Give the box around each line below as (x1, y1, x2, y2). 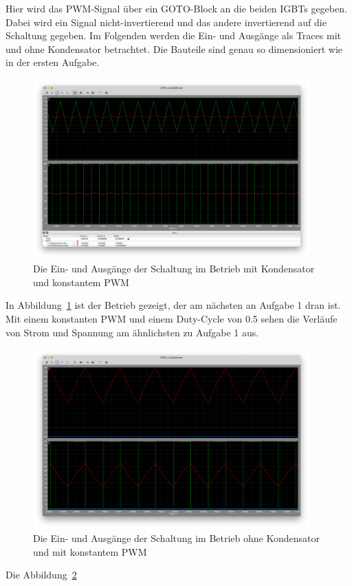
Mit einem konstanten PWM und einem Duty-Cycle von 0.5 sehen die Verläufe (5, 311, 338, 325)
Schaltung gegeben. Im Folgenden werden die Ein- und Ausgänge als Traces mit (5, 28, 341, 43)
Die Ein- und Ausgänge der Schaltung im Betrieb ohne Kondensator (33, 531, 320, 545)
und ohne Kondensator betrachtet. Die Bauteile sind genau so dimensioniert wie (5, 41, 343, 56)
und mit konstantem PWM (33, 544, 147, 558)
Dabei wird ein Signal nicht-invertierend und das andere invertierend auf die (5, 14, 327, 29)
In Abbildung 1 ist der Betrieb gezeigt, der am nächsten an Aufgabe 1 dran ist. (5, 298, 341, 312)
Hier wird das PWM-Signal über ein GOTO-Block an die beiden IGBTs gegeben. (5, 1, 347, 15)
